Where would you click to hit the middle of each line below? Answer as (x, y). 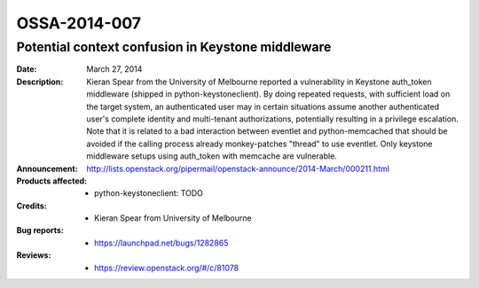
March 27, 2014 (114, 69)
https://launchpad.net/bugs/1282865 (161, 243)
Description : (40, 82)
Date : (27, 69)
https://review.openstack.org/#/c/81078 (167, 268)
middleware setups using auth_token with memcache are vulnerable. (212, 156)
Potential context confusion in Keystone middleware (174, 47)
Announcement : (47, 168)
